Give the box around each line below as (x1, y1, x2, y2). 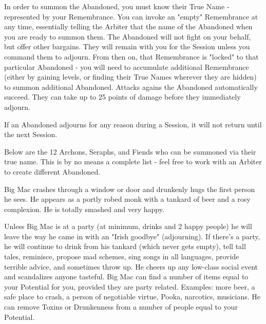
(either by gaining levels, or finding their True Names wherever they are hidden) (4, 71, 257, 82)
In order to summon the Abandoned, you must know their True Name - (4, 1, 230, 11)
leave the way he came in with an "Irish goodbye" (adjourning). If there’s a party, (4, 231, 260, 241)
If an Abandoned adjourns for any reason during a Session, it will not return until (4, 119, 262, 129)
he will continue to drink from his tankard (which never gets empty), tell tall (4, 241, 246, 252)
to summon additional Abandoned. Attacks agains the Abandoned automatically (4, 81, 258, 92)
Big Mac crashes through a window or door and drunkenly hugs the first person (4, 183, 255, 194)
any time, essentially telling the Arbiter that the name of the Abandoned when (4, 21, 253, 32)
